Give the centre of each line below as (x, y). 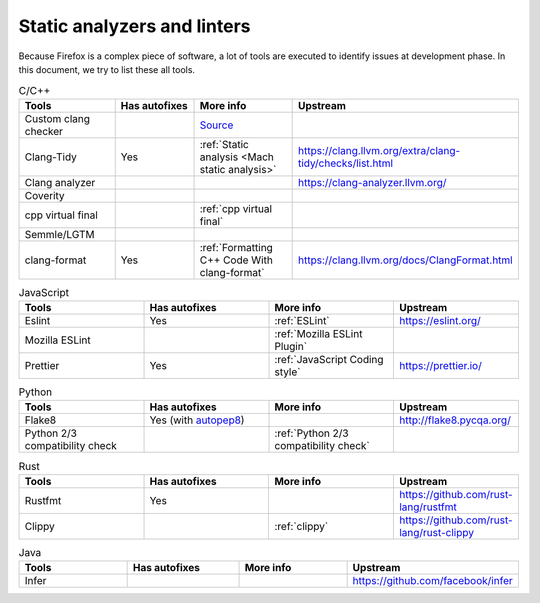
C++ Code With (236, 260)
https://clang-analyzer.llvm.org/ (372, 182)
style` (287, 372)
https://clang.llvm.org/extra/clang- (379, 150)
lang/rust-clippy (436, 532)
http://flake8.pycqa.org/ (455, 420)
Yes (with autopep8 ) (197, 420)
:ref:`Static (224, 144)
